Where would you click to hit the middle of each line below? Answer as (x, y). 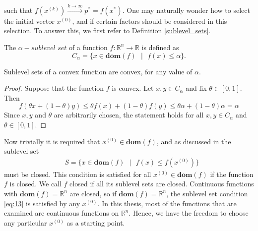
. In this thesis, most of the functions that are (167, 203)
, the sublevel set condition (207, 193)
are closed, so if (93, 193)
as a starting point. (96, 222)
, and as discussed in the (194, 141)
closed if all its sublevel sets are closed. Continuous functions (162, 184)
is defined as (160, 47)
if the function (232, 174)
